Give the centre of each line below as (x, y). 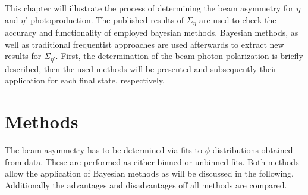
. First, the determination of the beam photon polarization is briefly (179, 56)
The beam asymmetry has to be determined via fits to (103, 150)
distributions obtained (253, 150)
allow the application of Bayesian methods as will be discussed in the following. (149, 173)
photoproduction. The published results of (107, 19)
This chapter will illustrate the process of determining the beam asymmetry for (149, 8)
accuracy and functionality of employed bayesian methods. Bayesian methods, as (152, 32)
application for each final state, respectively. (85, 80)
